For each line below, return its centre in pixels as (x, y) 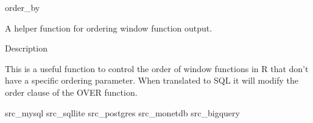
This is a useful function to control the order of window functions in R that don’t (157, 68)
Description (26, 48)
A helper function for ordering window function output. (109, 28)
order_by (23, 7)
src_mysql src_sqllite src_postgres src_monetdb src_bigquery (122, 112)
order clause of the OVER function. (71, 92)
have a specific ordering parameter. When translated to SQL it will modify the (152, 80)
